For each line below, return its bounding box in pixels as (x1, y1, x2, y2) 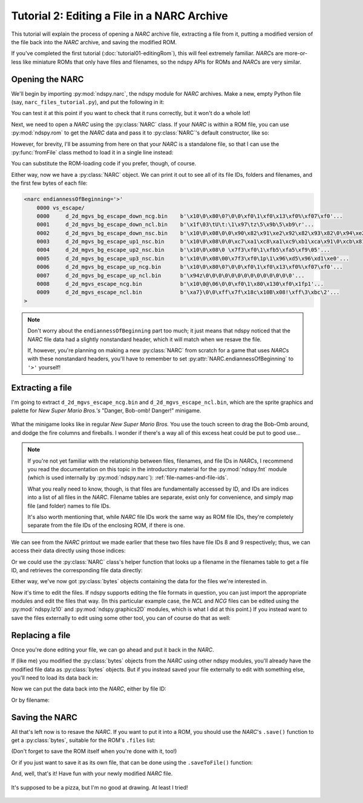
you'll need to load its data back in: (11, 674, 99, 681)
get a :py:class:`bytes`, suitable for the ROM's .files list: (11, 736, 155, 744)
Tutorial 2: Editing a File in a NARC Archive (11, 9, 228, 22)
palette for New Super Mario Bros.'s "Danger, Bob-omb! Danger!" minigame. (11, 407, 201, 414)
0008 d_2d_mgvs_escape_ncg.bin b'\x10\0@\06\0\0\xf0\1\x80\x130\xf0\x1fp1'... (36, 280, 324, 288)
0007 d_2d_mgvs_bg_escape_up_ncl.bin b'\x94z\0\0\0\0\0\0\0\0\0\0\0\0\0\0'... (36, 272, 305, 279)
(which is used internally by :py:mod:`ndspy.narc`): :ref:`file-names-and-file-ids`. (27, 474, 229, 481)
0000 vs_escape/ (36, 204, 85, 211)
